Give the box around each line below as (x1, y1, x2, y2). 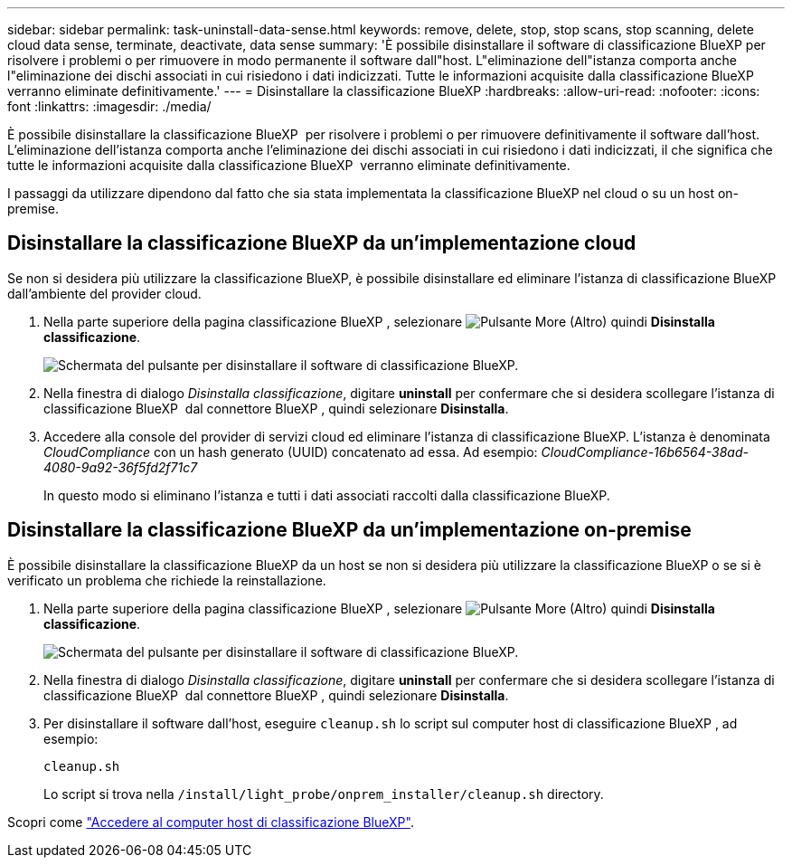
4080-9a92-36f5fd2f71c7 (43, 459, 198, 475)
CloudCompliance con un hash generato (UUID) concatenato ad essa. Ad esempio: (43, 443, 538, 460)
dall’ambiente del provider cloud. (7, 285, 202, 301)
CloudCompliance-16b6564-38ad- (541, 443, 749, 460)
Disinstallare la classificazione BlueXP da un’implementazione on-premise (7, 518, 692, 542)
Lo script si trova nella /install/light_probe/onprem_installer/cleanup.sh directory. (43, 785, 604, 802)
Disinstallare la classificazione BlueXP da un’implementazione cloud (7, 232, 636, 255)
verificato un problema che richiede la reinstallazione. (7, 572, 326, 588)
